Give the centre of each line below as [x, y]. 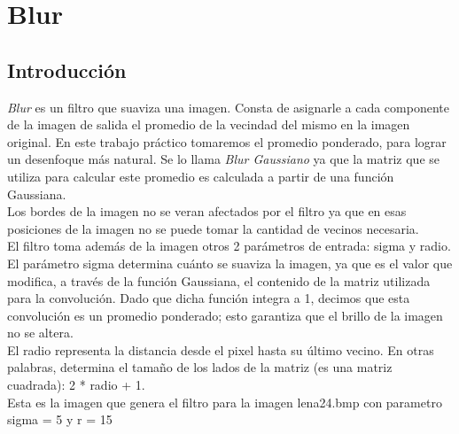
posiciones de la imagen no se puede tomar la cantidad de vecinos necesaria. [213, 228]
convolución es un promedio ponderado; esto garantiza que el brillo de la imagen [225, 315]
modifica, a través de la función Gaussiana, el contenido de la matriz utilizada [219, 280]
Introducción [67, 70]
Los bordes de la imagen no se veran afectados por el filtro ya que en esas [207, 211]
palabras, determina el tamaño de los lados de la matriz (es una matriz [200, 367]
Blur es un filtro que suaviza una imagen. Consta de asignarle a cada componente [228, 107]
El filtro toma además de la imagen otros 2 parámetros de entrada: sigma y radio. [229, 246]
